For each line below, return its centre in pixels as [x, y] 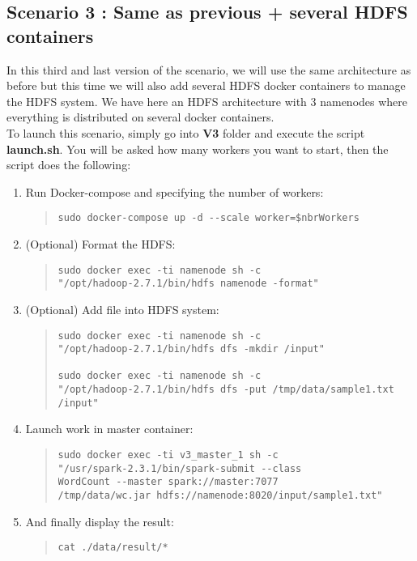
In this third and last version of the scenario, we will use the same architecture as [209, 69]
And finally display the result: [100, 521]
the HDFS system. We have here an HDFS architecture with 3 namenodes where [207, 101]
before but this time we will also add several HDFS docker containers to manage [206, 85]
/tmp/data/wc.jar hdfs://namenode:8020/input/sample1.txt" [220, 495]
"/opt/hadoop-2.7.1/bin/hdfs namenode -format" [188, 284]
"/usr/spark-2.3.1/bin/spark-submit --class [180, 468]
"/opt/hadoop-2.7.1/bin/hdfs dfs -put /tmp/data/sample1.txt [226, 390]
